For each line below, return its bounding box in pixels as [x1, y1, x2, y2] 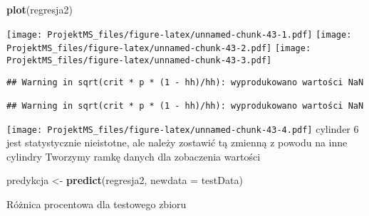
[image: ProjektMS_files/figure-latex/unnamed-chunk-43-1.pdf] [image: [6, 29, 352, 40]
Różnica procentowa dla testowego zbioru [6, 196, 187, 211]
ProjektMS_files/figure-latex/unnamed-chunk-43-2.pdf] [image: [6, 43, 311, 54]
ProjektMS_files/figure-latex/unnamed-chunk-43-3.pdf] [6, 55, 272, 65]
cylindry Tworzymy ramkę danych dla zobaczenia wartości [6, 148, 261, 163]
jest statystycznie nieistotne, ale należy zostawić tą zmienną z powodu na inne [6, 135, 348, 150]
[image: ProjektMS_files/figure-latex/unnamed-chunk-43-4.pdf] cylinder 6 [6, 121, 359, 136]
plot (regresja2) [6, 2, 73, 16]
